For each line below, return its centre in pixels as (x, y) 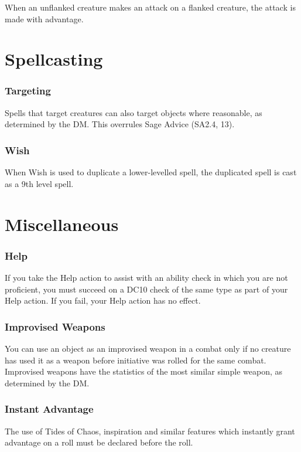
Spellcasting (54, 59)
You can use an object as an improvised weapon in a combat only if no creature (148, 348)
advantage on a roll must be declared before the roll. (99, 442)
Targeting (28, 91)
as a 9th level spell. (39, 183)
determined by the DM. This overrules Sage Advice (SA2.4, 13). (120, 124)
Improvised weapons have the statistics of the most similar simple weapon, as (143, 371)
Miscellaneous (62, 224)
